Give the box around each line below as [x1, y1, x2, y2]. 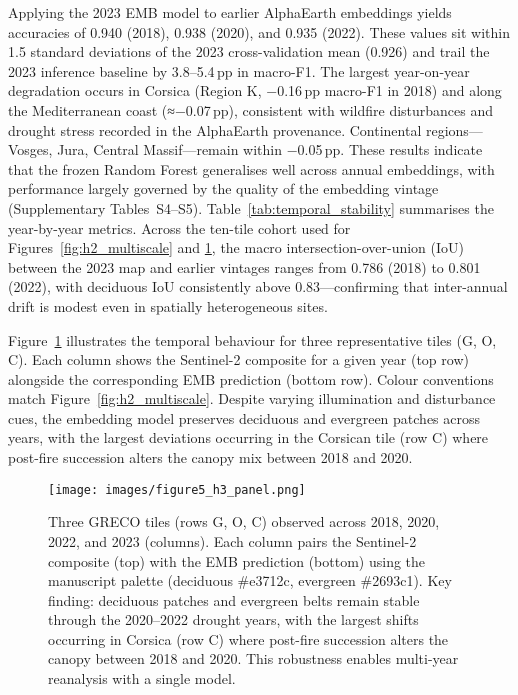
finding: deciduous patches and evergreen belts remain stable [48, 589, 420, 610]
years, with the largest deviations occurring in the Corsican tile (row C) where [8, 427, 489, 448]
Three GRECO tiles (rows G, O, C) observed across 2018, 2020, [48, 511, 440, 532]
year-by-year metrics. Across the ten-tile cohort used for [8, 217, 351, 238]
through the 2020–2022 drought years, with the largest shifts [48, 609, 419, 630]
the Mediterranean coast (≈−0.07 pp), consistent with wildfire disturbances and [8, 99, 494, 120]
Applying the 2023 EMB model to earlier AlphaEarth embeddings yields [8, 2, 452, 22]
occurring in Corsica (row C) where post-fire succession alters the [48, 628, 449, 649]
